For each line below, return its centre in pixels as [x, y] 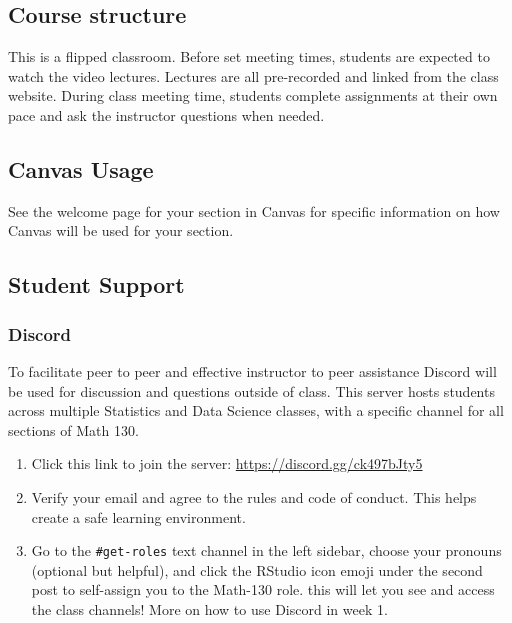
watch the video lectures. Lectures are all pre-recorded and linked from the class [253, 75]
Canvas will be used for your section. [121, 230]
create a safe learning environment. [138, 516]
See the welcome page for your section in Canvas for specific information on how [254, 210]
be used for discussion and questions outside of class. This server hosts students [251, 390]
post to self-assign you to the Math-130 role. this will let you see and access [263, 589]
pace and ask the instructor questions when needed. [166, 114]
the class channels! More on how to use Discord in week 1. [209, 608]
